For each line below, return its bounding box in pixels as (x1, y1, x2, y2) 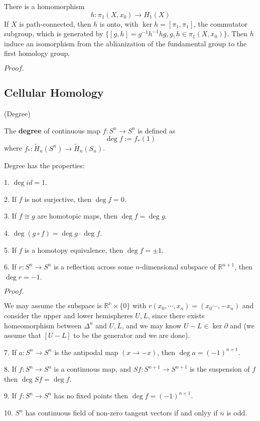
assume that (4, 330, 42, 340)
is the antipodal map (54, 346, 118, 357)
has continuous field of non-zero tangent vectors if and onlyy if (25, 407, 218, 418)
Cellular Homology (4, 85, 104, 100)
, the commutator (194, 18, 248, 29)
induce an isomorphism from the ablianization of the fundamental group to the (4, 38, 247, 48)
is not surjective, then (25, 193, 91, 204)
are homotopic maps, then (37, 210, 118, 221)
